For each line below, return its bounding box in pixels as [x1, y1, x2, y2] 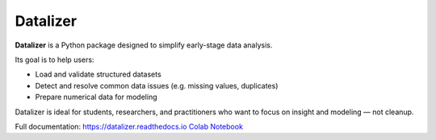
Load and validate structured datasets [35, 69, 161, 80]
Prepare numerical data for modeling [35, 93, 157, 102]
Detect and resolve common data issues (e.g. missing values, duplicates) [35, 80, 279, 90]
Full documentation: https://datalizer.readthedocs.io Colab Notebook [15, 121, 244, 131]
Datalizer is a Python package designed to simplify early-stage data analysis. [15, 40, 273, 50]
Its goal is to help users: [15, 55, 94, 64]
